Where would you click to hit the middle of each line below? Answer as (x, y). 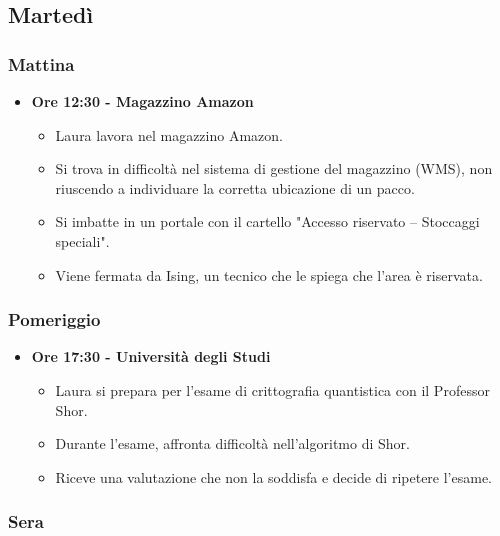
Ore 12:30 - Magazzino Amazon (142, 101)
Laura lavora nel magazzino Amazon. (169, 134)
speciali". (82, 240)
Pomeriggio (54, 319)
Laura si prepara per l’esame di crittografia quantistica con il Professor (272, 389)
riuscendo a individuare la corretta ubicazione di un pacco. (235, 187)
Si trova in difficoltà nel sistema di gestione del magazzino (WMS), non (274, 168)
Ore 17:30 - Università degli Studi (151, 356)
